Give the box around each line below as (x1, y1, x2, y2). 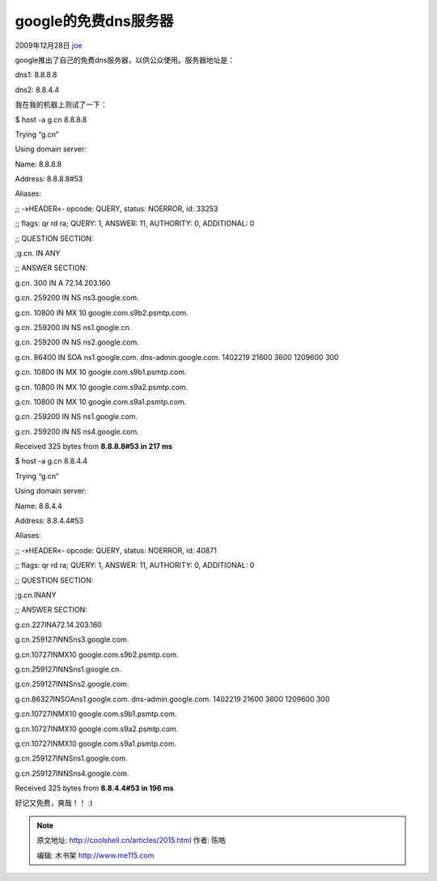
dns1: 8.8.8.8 (15, 70, 57, 80)
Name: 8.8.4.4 (15, 501, 62, 510)
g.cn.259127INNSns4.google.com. (15, 769, 129, 778)
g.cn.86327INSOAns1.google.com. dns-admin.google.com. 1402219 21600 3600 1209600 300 (15, 694, 330, 704)
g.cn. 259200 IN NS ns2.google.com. (15, 337, 139, 347)
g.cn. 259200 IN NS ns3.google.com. (15, 293, 139, 303)
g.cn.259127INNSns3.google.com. (15, 635, 129, 645)
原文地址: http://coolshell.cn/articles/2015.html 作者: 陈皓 (36, 836, 227, 845)
